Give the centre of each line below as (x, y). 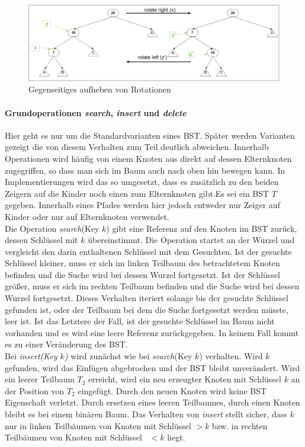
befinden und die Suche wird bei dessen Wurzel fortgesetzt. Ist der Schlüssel (142, 274)
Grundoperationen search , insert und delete (96, 112)
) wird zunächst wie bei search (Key (128, 356)
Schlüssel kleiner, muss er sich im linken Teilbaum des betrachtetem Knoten (142, 263)
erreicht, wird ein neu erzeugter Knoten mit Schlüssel (185, 379)
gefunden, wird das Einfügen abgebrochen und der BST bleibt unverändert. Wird (152, 367)
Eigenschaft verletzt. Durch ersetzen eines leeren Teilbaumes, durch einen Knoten (152, 402)
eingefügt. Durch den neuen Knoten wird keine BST (172, 390)
